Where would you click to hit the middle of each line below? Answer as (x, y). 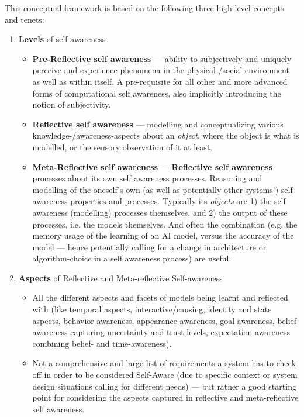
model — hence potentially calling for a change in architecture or (149, 247)
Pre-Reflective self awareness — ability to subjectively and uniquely (162, 58)
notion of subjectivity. (72, 104)
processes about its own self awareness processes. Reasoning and (147, 178)
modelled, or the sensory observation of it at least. (122, 147)
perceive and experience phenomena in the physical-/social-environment (161, 70)
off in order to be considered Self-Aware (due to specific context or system (165, 375)
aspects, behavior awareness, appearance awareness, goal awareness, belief (165, 320)
